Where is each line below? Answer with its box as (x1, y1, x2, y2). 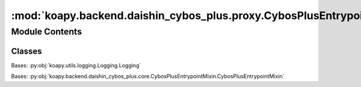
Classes (11, 46, 42, 56)
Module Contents (11, 26, 82, 37)
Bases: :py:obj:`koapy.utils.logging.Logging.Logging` (11, 61, 141, 69)
